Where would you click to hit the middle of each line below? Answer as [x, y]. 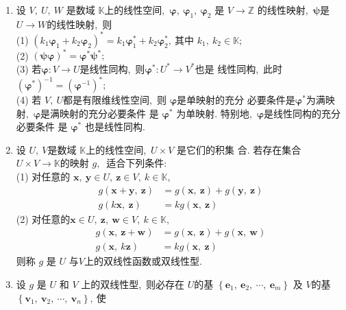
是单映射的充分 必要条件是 [236, 100]
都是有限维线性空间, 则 [115, 100]
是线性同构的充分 [302, 113]
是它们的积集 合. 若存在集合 [239, 149]
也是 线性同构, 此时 [239, 68]
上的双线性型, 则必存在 [133, 284]
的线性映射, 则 [79, 24]
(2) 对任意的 [43, 218]
